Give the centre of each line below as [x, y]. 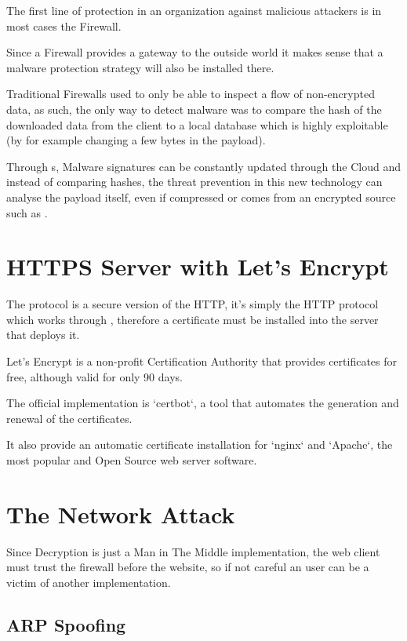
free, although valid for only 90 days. [94, 376]
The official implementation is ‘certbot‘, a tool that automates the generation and [203, 403]
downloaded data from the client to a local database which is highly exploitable [197, 124]
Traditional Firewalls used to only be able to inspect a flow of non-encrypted [191, 94]
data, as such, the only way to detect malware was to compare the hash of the [194, 109]
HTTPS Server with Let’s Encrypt [198, 266]
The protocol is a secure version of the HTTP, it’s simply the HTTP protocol [193, 304]
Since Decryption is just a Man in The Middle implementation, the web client [193, 551]
